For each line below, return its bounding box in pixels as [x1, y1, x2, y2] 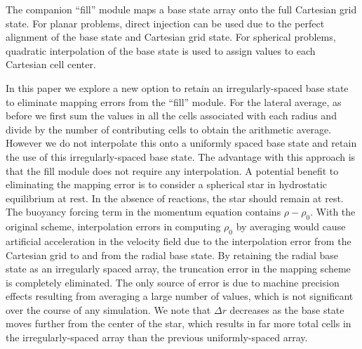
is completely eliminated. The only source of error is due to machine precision [6, 275, 340, 289]
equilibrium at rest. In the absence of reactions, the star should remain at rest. [6, 190, 344, 205]
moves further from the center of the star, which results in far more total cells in [6, 316, 351, 331]
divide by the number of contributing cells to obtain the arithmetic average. [6, 121, 332, 136]
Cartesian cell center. [6, 57, 96, 72]
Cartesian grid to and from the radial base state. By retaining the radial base [6, 247, 339, 262]
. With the [310, 204, 356, 219]
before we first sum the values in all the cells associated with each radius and [6, 108, 337, 123]
